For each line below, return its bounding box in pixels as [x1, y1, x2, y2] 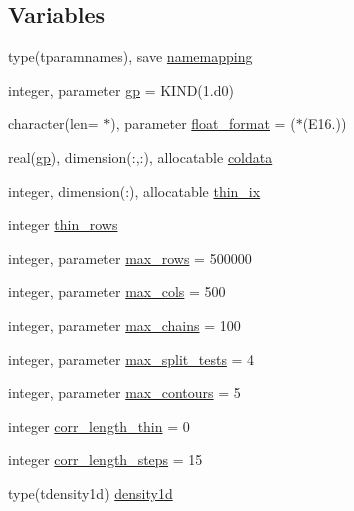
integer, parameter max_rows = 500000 [8, 247, 252, 268]
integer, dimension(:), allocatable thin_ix [8, 180, 261, 201]
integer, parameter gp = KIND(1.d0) [8, 79, 234, 100]
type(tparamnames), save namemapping [8, 46, 253, 67]
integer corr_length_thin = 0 [8, 415, 190, 436]
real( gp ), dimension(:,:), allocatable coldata [8, 146, 273, 167]
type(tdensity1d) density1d [8, 482, 173, 503]
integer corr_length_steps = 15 [8, 449, 203, 470]
